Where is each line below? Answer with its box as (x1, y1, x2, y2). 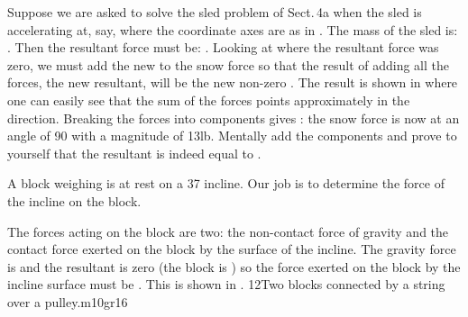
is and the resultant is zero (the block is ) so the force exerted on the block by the (7, 257, 461, 276)
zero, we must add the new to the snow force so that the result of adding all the (7, 55, 449, 74)
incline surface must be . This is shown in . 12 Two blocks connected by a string (7, 275, 445, 294)
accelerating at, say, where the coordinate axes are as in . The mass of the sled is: (7, 20, 458, 39)
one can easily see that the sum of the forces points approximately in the (7, 90, 410, 109)
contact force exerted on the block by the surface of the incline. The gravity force (7, 240, 456, 258)
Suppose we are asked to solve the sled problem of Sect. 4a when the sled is (7, 3, 422, 21)
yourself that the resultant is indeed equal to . (7, 143, 262, 162)
